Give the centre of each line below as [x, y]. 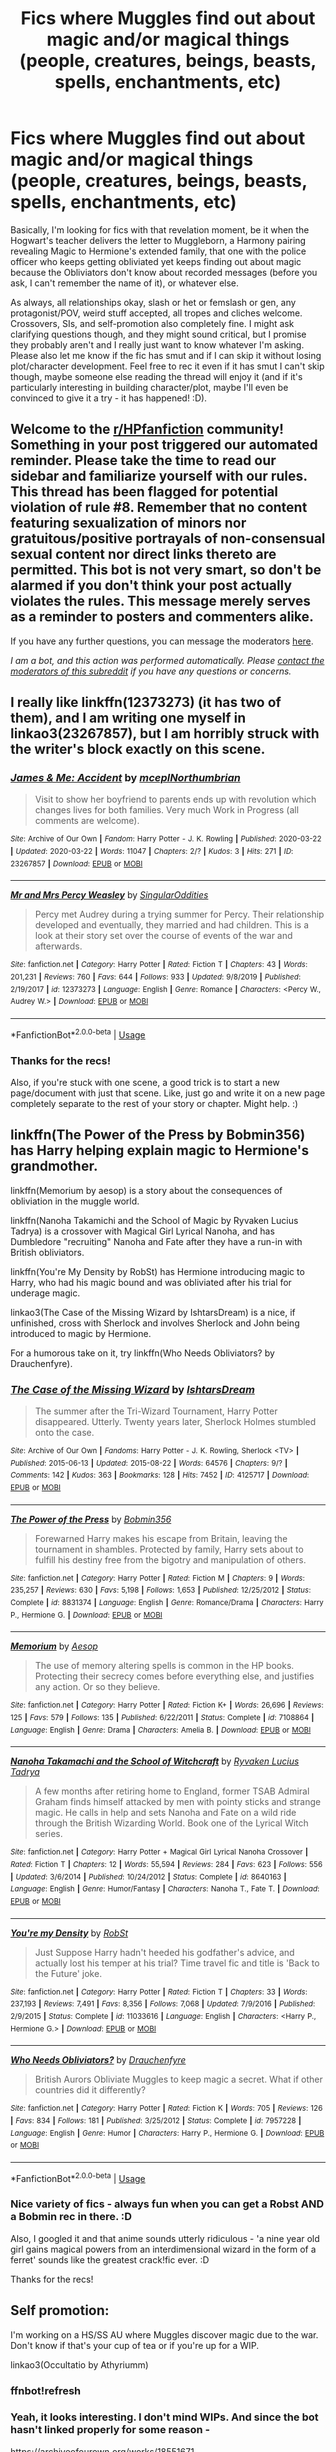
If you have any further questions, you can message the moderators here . [162, 641]
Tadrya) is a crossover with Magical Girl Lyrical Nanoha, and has [142, 1231]
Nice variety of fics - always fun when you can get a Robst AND [167, 2204]
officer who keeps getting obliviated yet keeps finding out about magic [156, 261]
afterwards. [58, 946]
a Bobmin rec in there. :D [71, 2217]
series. [48, 1834]
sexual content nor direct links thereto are [143, 554]
